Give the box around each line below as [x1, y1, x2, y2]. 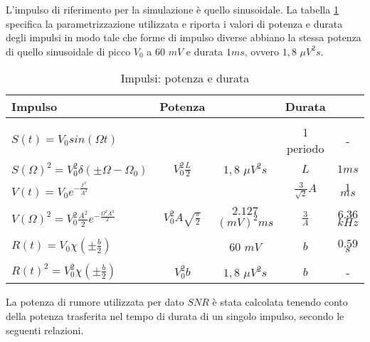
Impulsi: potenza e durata [120, 70, 250, 87]
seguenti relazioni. [6, 322, 84, 337]
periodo [286, 140, 324, 157]
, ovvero [244, 43, 280, 58]
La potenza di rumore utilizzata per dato [6, 294, 184, 309]
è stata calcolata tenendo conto [212, 294, 348, 309]
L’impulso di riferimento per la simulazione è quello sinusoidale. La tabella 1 [6, 2, 339, 16]
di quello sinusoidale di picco [6, 43, 131, 58]
